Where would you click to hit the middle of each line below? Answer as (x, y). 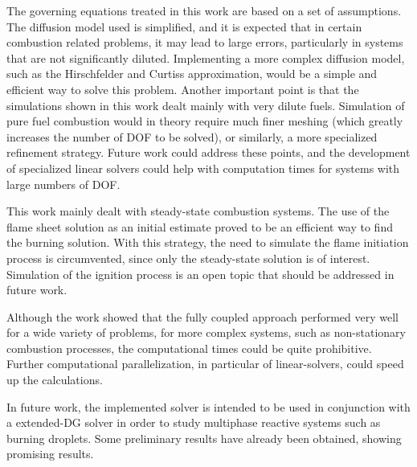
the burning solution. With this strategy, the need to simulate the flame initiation (208, 242)
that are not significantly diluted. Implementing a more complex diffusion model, (206, 57)
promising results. (50, 454)
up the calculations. (55, 380)
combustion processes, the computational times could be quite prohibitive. (189, 348)
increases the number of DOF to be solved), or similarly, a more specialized (192, 136)
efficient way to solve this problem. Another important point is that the (183, 89)
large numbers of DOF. (63, 184)
